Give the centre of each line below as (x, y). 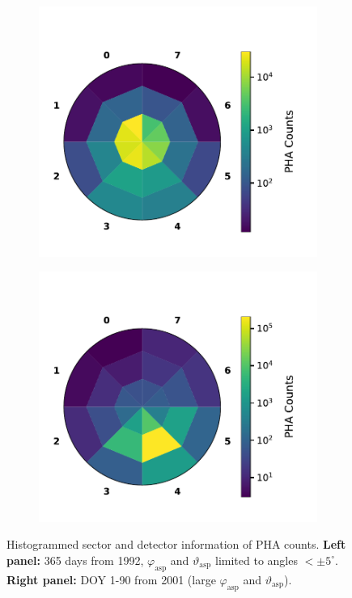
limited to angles (257, 560)
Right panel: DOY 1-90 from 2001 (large (111, 579)
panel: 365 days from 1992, (75, 560)
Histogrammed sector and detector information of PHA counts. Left (176, 544)
